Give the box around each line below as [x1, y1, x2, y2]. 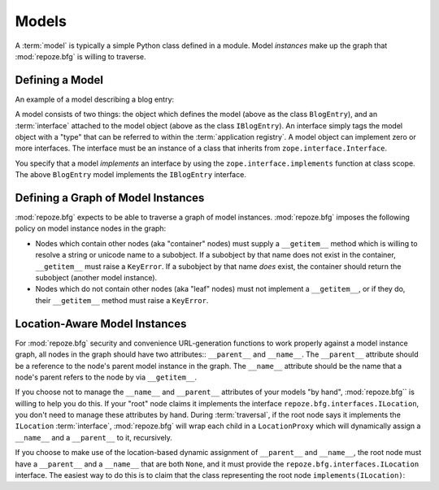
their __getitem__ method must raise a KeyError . [35, 295, 209, 305]
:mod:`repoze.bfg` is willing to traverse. [15, 51, 146, 61]
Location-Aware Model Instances [15, 317, 187, 331]
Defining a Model [15, 73, 104, 87]
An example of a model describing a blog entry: [15, 94, 175, 104]
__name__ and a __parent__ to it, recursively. [15, 432, 172, 442]
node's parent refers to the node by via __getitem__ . [15, 372, 198, 382]
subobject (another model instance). [35, 273, 158, 283]
